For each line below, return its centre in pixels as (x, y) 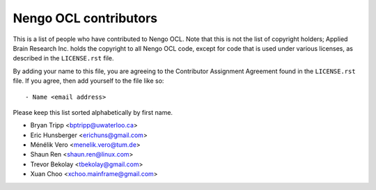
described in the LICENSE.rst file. (63, 58)
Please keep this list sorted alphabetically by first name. (93, 112)
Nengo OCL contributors (85, 18)
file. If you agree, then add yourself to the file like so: (88, 81)
